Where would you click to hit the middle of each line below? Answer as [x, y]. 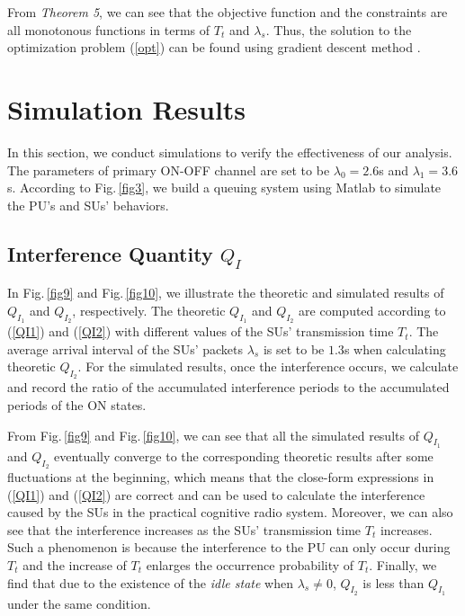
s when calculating [395, 348]
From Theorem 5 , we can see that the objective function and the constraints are [228, 12]
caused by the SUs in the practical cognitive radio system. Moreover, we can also [230, 512]
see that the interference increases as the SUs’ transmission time [184, 529]
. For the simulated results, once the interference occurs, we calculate [268, 366]
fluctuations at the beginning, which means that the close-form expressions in [221, 477]
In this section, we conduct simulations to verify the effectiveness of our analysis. [230, 152]
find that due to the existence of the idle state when [151, 582]
